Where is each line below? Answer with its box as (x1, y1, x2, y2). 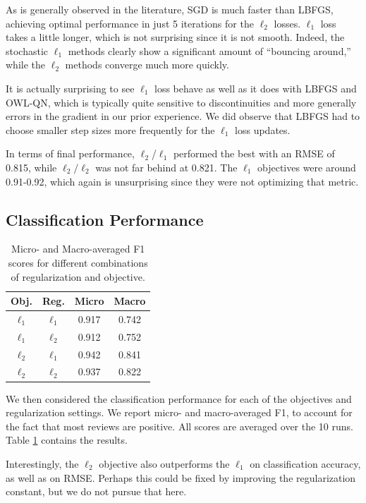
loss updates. (235, 122, 291, 137)
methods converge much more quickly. (65, 57, 229, 72)
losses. (274, 16, 301, 30)
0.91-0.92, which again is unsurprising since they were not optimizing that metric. (6, 174, 359, 188)
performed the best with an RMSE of (173, 146, 335, 161)
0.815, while (6, 159, 57, 174)
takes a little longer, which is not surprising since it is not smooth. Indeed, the (6, 30, 345, 44)
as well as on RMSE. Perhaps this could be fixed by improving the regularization (6, 470, 356, 485)
